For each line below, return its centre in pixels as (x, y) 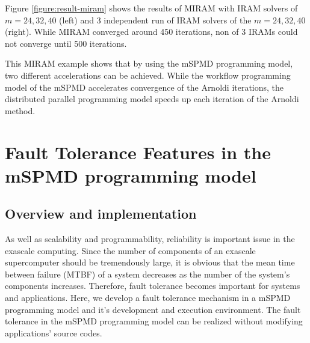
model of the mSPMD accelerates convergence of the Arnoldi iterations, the (144, 87)
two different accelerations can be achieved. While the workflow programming (148, 75)
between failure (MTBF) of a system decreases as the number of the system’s (147, 274)
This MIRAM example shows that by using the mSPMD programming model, (149, 63)
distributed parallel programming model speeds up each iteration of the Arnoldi (152, 99)
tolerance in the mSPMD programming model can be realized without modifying (154, 321)
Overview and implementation (101, 214)
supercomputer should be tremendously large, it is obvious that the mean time (150, 262)
